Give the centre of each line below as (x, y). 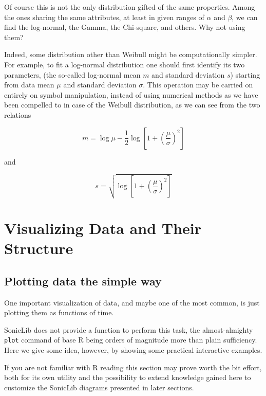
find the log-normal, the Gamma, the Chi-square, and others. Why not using (125, 27)
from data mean (29, 85)
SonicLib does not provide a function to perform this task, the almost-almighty (129, 329)
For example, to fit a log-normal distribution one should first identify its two (125, 64)
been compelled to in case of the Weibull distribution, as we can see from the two (132, 105)
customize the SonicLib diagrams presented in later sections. (99, 387)
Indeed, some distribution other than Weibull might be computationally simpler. (131, 54)
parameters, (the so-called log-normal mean (72, 74)
